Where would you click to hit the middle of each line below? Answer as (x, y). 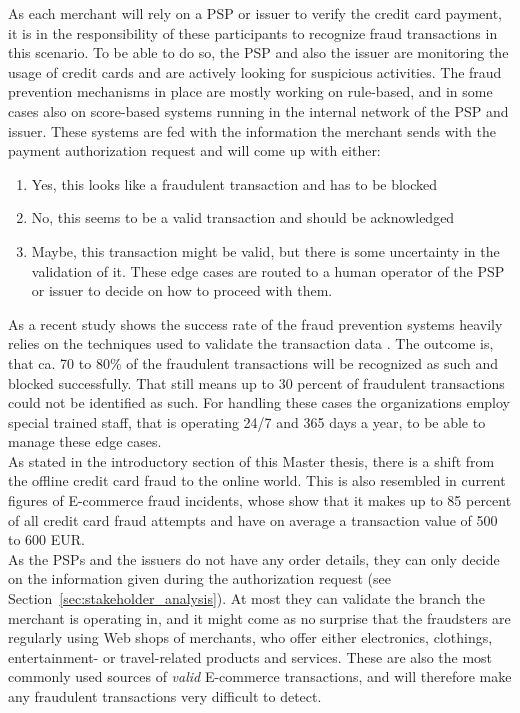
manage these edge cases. (85, 441)
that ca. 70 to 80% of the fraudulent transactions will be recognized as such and (253, 362)
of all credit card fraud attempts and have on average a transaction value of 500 (253, 519)
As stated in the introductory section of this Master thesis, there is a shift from (251, 460)
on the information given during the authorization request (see (200, 578)
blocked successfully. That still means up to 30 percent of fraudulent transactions (256, 382)
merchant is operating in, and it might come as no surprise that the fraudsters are (259, 617)
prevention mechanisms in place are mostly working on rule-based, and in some (250, 91)
